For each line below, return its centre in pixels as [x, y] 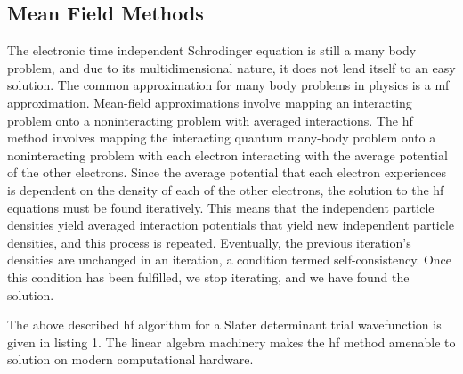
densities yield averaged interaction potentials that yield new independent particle [231, 225]
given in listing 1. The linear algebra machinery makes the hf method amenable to [231, 341]
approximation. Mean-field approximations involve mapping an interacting [210, 102]
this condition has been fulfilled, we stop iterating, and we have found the [208, 276]
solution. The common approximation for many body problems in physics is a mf [228, 85]
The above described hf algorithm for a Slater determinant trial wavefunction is [224, 325]
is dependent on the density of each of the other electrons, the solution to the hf [226, 189]
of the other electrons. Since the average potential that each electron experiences [227, 172]
